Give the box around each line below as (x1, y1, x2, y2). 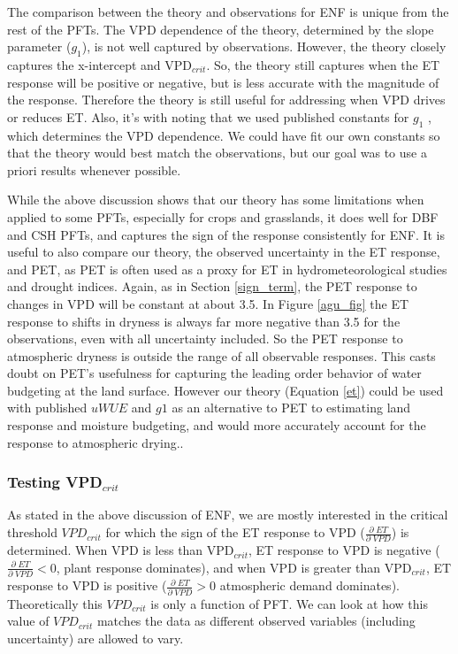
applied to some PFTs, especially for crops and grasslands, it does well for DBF (7, 207, 439, 226)
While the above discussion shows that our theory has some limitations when (7, 190, 424, 209)
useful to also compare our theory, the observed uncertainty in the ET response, (7, 242, 440, 261)
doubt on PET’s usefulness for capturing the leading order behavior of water (7, 364, 422, 382)
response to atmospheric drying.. (7, 433, 184, 451)
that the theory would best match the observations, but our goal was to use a (7, 143, 427, 162)
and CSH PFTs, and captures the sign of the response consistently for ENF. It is (7, 225, 446, 243)
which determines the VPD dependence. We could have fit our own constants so (7, 126, 440, 144)
